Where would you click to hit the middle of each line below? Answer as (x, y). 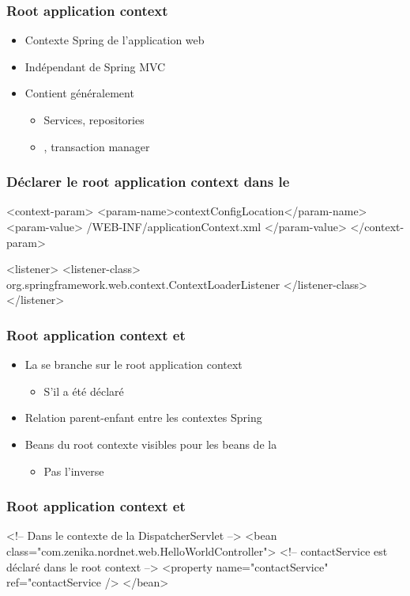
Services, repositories (94, 120)
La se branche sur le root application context (134, 364)
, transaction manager (97, 146)
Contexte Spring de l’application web (115, 40)
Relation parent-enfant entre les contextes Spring (143, 418)
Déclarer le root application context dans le (148, 182)
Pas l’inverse (74, 471)
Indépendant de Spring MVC (95, 66)
